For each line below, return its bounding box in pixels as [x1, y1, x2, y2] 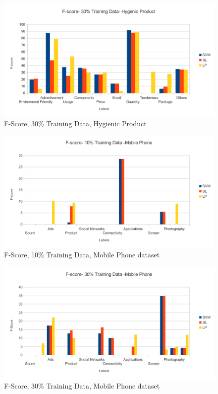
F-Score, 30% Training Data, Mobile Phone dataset [4, 381, 160, 391]
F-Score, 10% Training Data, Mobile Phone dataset [4, 249, 160, 259]
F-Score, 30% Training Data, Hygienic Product [4, 118, 147, 128]
